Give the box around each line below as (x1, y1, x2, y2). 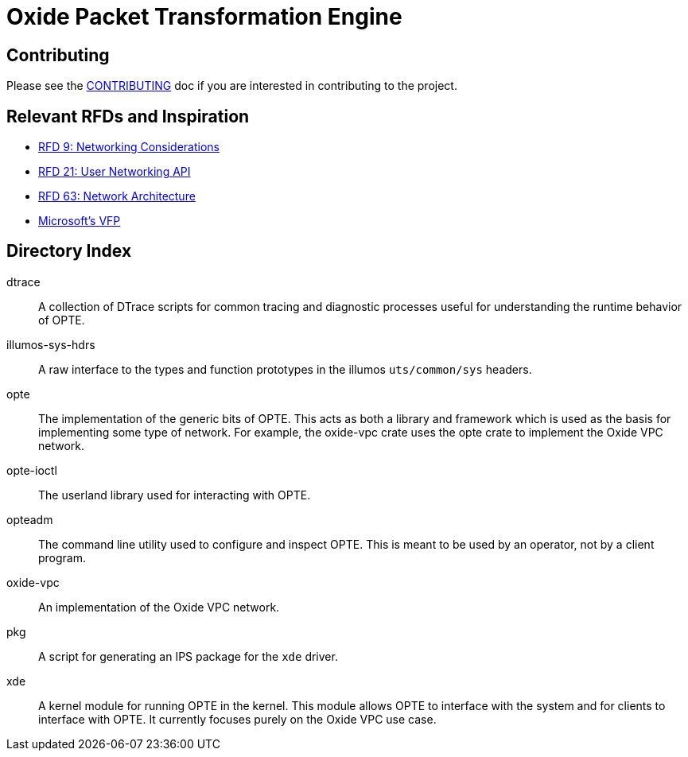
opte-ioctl (6, 463, 57, 477)
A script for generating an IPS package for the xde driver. (38, 649, 338, 663)
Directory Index (6, 241, 132, 262)
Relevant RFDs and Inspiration (6, 106, 250, 126)
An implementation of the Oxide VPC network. (38, 600, 280, 614)
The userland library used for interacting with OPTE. (38, 487, 311, 502)
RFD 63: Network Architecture (38, 189, 196, 204)
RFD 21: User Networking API (38, 165, 191, 179)
